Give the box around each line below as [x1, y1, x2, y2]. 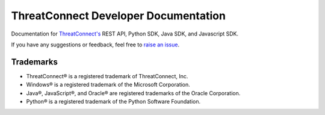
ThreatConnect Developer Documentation [11, 9, 226, 22]
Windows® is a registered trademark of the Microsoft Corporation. [26, 81, 191, 89]
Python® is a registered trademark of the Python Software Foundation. [26, 98, 201, 105]
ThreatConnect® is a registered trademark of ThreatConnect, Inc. [26, 72, 188, 79]
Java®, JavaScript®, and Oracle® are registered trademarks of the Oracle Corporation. [26, 89, 241, 96]
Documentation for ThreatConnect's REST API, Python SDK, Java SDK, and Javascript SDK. [11, 30, 239, 37]
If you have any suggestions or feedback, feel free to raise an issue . [11, 41, 180, 48]
